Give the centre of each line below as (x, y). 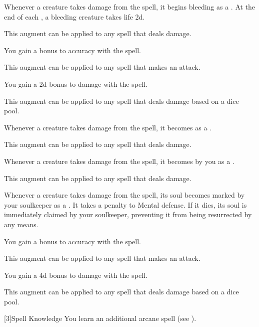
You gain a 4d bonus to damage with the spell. (76, 275)
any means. (21, 224)
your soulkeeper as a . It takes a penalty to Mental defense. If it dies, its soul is (125, 204)
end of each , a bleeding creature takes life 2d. (74, 16)
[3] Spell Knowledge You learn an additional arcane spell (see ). (100, 318)
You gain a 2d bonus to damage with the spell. (76, 84)
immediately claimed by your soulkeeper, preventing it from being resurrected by (128, 214)
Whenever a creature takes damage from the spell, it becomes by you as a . (119, 161)
